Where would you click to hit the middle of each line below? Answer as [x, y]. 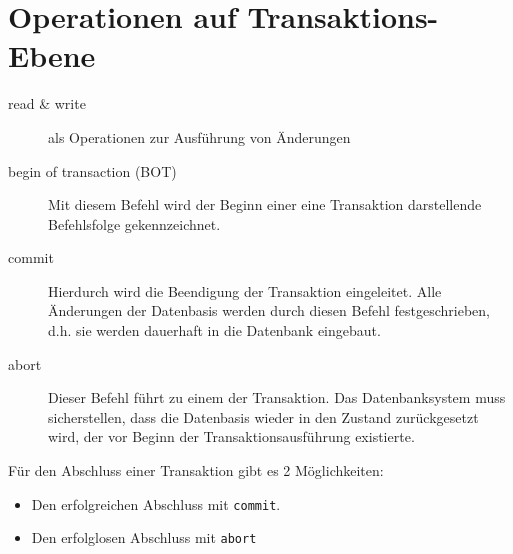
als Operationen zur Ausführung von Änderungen [199, 136]
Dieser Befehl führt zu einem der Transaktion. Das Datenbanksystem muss [277, 397]
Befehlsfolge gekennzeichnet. [134, 223]
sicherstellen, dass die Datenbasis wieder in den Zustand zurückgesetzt [263, 416]
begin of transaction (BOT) [92, 170]
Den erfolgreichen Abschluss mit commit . [156, 503]
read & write [47, 103]
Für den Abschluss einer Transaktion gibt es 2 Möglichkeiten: [196, 470]
